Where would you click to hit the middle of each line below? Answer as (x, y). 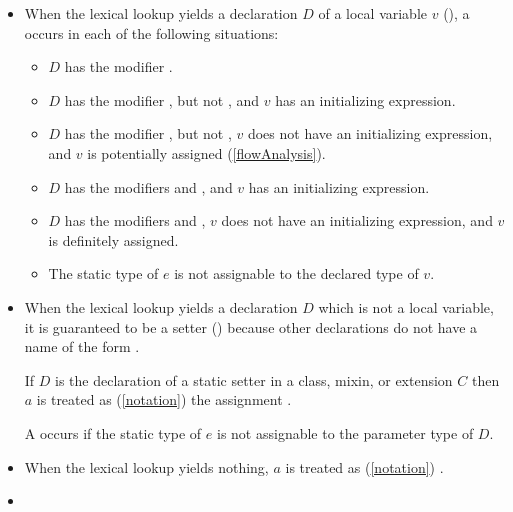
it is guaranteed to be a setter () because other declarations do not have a (251, 326)
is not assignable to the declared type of (296, 273)
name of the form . (82, 346)
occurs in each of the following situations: (151, 32)
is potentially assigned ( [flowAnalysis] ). (206, 152)
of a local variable (373, 13)
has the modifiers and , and (148, 186)
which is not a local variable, (406, 306)
